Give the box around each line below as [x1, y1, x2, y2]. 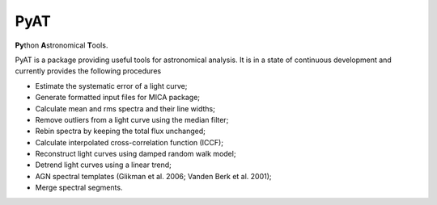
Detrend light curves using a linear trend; [35, 160, 172, 169]
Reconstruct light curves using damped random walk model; [35, 149, 236, 159]
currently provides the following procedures [15, 66, 162, 76]
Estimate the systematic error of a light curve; [35, 81, 188, 90]
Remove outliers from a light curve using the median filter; [35, 115, 229, 124]
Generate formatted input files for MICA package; [35, 93, 201, 102]
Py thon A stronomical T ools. [15, 40, 108, 50]
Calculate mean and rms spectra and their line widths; [35, 103, 216, 113]
